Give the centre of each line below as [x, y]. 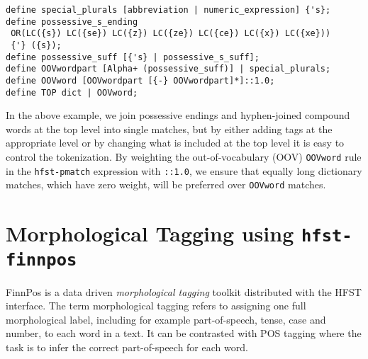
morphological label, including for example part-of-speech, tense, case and [166, 319]
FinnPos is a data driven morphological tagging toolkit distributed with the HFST [184, 291]
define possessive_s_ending [72, 22]
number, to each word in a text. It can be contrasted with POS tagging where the [184, 333]
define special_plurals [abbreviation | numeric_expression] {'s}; [168, 10]
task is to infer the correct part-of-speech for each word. [127, 347]
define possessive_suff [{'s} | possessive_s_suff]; [133, 57]
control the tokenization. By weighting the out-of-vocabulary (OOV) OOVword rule [184, 157]
